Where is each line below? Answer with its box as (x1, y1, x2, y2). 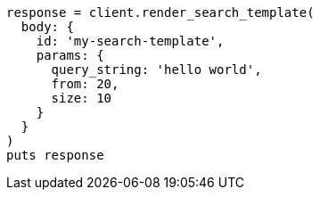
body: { (21, 20, 74, 34)
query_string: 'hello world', (51, 62, 262, 77)
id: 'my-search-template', (36, 34, 225, 48)
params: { (36, 48, 104, 62)
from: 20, (51, 77, 119, 91)
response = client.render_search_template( (6, 5, 315, 20)
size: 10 (51, 91, 112, 105)
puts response (6, 148, 104, 162)
